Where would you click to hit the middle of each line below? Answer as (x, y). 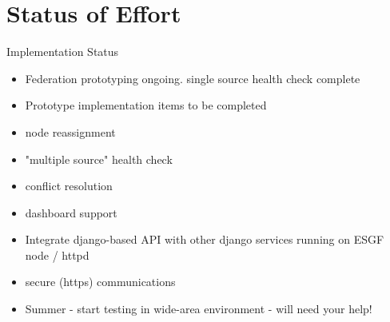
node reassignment (70, 131)
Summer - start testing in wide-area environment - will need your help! (199, 309)
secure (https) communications (100, 282)
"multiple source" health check (99, 159)
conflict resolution (69, 186)
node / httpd (57, 254)
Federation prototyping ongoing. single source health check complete (193, 78)
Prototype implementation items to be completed (146, 105)
